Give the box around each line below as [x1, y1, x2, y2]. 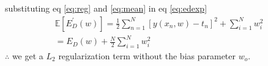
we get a [12, 49, 43, 62]
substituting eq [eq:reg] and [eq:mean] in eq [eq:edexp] [5, 2, 207, 14]
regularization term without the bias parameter [58, 49, 236, 62]
